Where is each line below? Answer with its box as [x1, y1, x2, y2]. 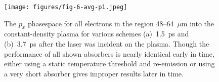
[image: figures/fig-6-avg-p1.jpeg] [4, 4, 127, 11]
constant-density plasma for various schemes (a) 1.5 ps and [4, 28, 189, 39]
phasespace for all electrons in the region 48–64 [27, 18, 174, 28]
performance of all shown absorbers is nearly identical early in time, [4, 48, 214, 59]
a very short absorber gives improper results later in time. [4, 68, 184, 78]
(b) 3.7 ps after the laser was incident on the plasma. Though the [4, 38, 209, 49]
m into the [181, 18, 214, 28]
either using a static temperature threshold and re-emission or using [4, 58, 215, 69]
